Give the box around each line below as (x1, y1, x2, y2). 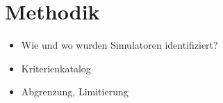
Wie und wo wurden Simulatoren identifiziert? (21, 38, 218, 52)
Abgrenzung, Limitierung (21, 84, 129, 99)
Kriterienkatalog (21, 61, 91, 75)
